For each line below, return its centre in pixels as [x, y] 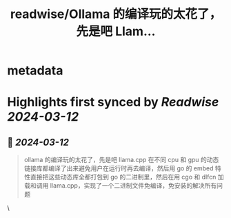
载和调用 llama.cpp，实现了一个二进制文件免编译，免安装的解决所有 [120, 186]
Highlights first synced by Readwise [113, 102]
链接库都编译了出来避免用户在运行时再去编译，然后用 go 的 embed [119, 168]
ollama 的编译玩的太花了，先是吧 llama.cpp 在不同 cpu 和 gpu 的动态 [121, 160]
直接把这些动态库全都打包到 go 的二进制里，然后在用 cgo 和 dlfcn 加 [127, 177]
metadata [35, 71]
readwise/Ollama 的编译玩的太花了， [116, 14]
